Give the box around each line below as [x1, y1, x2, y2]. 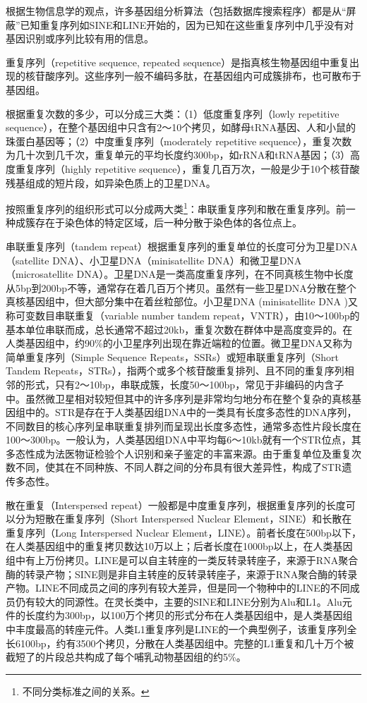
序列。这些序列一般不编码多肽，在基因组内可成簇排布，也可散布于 [54, 68, 361, 83]
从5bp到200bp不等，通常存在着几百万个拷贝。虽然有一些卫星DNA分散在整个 [6, 280, 356, 295]
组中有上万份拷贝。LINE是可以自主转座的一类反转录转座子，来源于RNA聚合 [6, 553, 359, 568]
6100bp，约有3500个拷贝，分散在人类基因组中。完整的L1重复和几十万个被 [15, 635, 354, 650]
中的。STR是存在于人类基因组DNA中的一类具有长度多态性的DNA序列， [25, 405, 357, 420]
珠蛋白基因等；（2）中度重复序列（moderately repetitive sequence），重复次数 [6, 133, 352, 148]
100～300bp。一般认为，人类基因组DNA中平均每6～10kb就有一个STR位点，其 [6, 432, 361, 447]
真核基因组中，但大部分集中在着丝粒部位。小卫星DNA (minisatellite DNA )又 [6, 294, 359, 309]
